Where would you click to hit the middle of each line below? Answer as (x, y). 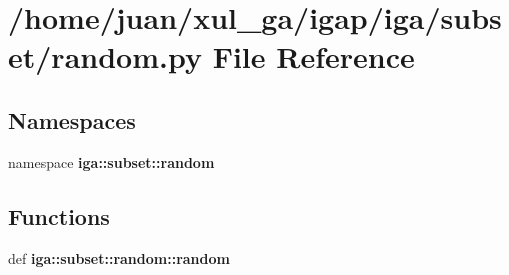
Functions (59, 215)
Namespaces (72, 119)
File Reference (313, 56)
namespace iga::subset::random (111, 161)
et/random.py (105, 56)
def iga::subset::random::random (119, 257)
